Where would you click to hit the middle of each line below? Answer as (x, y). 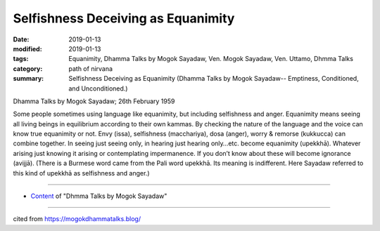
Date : (21, 39)
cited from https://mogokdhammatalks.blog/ (77, 219)
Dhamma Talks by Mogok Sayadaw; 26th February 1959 (94, 101)
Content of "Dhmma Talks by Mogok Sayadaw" (99, 196)
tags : (21, 59)
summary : (28, 79)
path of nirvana (90, 68)
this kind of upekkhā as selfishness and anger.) (81, 173)
